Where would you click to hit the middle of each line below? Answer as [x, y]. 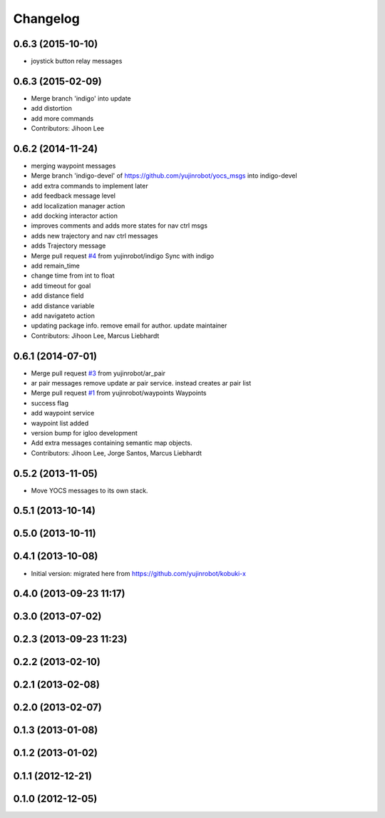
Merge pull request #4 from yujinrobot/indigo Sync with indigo [122, 256]
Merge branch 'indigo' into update [81, 98]
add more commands [62, 118]
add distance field [57, 296]
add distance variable [63, 306]
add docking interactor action [74, 216]
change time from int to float [73, 276]
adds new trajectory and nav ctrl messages [94, 236]
